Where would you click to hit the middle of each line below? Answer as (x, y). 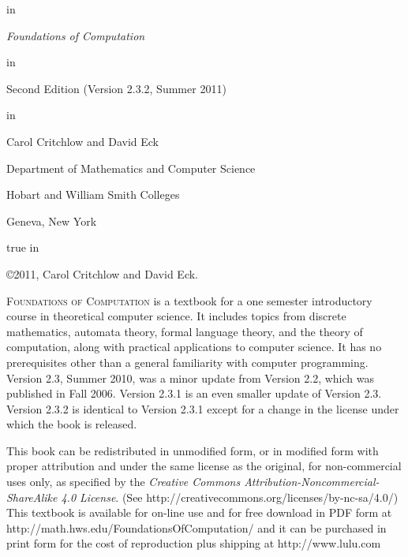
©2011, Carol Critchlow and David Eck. (102, 273)
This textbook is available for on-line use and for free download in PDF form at (199, 512)
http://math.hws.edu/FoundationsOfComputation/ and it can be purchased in (197, 527)
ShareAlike (32, 497)
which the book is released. (72, 424)
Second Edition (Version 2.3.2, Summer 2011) (116, 88)
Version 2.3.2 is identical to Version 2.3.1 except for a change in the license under (203, 408)
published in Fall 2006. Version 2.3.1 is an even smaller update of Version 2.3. (194, 393)
